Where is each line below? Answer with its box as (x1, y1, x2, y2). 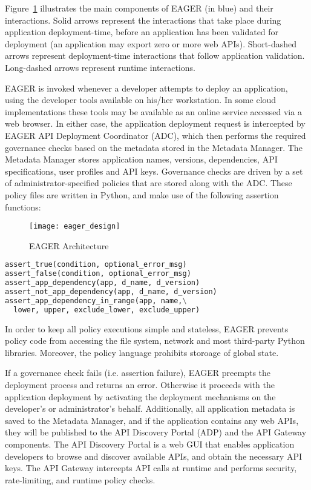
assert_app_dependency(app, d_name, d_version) (5, 278, 200, 287)
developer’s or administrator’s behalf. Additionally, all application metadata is (5, 402, 295, 415)
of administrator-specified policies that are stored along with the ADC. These (5, 176, 292, 189)
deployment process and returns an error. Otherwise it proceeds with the (5, 378, 275, 391)
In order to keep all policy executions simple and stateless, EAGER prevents (5, 322, 289, 335)
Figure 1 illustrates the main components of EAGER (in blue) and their (5, 2, 273, 14)
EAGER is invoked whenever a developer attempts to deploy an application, (5, 81, 288, 94)
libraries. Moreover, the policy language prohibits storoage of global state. (5, 346, 279, 358)
